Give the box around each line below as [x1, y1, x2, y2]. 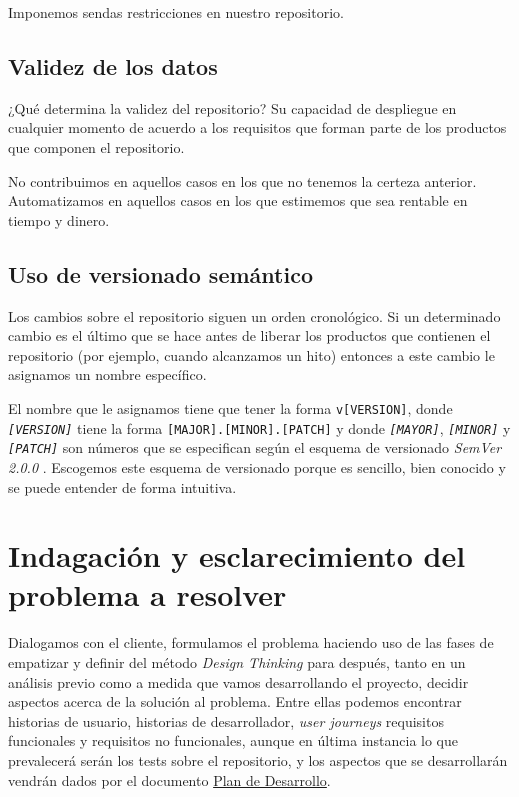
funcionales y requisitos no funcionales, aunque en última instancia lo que [8, 730, 459, 751]
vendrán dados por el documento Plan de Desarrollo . [8, 769, 331, 790]
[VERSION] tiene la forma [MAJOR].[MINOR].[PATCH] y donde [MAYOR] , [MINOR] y [8, 417, 511, 438]
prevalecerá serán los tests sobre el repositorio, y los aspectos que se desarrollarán [8, 749, 508, 770]
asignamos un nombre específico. [8, 364, 207, 385]
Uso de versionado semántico [8, 258, 313, 289]
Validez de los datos [8, 50, 218, 81]
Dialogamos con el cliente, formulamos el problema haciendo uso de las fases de [8, 632, 494, 653]
